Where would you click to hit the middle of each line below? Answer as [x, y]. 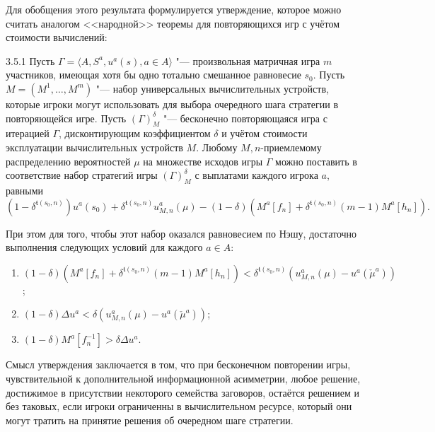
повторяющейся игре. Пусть [66, 118]
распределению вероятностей [68, 161]
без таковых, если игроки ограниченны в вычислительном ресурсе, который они [179, 406]
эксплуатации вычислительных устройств [94, 147]
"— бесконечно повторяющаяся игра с [245, 118]
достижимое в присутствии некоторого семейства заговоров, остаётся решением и [183, 392]
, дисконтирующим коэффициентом [135, 133]
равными [25, 190]
